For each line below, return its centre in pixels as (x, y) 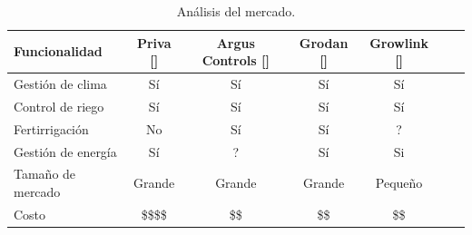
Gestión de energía (65, 151)
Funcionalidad (58, 51)
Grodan (324, 42)
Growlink (399, 42)
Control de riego (59, 106)
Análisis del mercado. (236, 11)
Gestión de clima (60, 84)
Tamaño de (45, 174)
